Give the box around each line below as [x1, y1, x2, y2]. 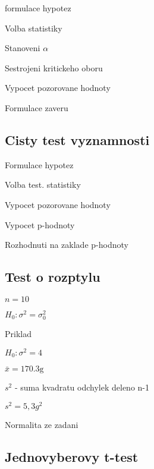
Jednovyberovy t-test [5, 447, 139, 465]
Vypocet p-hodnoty [5, 218, 75, 231]
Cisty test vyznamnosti [5, 130, 150, 149]
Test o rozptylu [5, 267, 100, 286]
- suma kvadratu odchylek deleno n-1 [14, 381, 149, 394]
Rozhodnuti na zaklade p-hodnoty [5, 238, 128, 251]
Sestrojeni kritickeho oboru [5, 61, 103, 74]
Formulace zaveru [5, 101, 68, 114]
